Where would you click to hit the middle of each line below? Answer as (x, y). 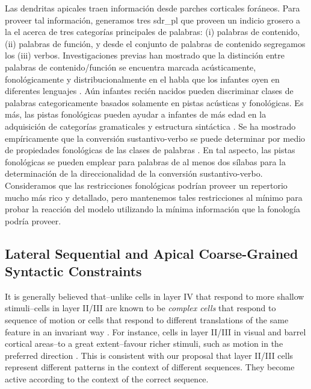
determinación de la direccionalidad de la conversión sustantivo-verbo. (134, 173)
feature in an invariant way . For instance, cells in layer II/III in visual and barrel (155, 331)
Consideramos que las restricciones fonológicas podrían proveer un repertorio (146, 185)
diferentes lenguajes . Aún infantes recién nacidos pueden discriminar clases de (149, 91)
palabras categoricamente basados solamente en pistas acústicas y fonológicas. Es (154, 102)
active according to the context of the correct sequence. (107, 379)
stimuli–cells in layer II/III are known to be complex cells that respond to (140, 308)
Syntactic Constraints (73, 271)
